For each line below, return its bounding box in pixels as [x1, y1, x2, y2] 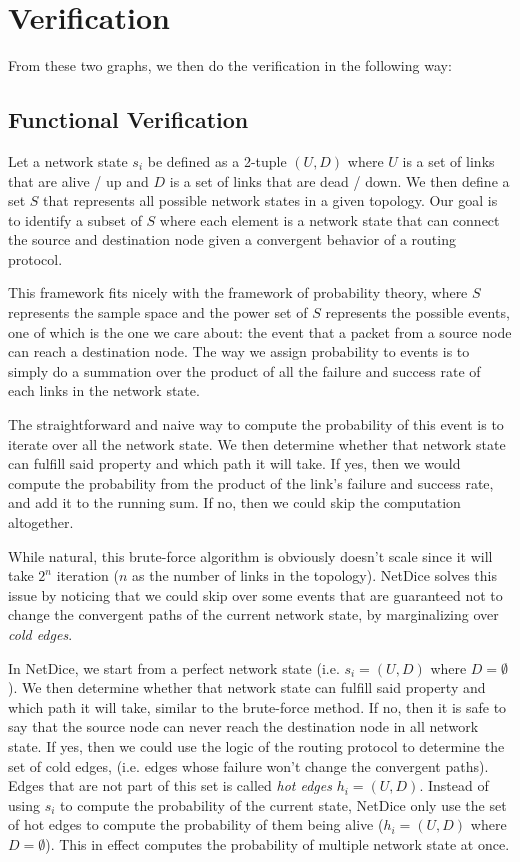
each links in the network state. [8, 380, 200, 401]
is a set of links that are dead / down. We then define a [169, 170, 510, 191]
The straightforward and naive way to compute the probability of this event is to [8, 414, 504, 435]
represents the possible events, [325, 302, 510, 323]
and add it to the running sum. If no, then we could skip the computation [8, 492, 461, 513]
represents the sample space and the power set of [8, 302, 308, 323]
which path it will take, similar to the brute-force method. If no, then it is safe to [8, 696, 507, 717]
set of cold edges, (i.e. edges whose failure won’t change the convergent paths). [8, 755, 489, 776]
